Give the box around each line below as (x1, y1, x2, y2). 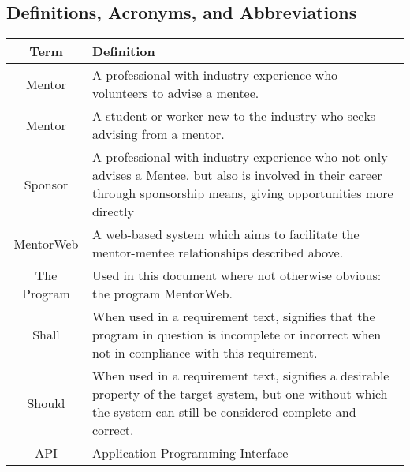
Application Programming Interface (91, 444, 289, 463)
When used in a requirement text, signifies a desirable (91, 366, 389, 385)
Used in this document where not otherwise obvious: (91, 266, 382, 285)
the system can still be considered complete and (91, 403, 356, 421)
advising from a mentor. (91, 125, 225, 144)
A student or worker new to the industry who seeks (91, 107, 376, 125)
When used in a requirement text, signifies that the (91, 307, 375, 326)
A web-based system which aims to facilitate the (91, 225, 360, 244)
